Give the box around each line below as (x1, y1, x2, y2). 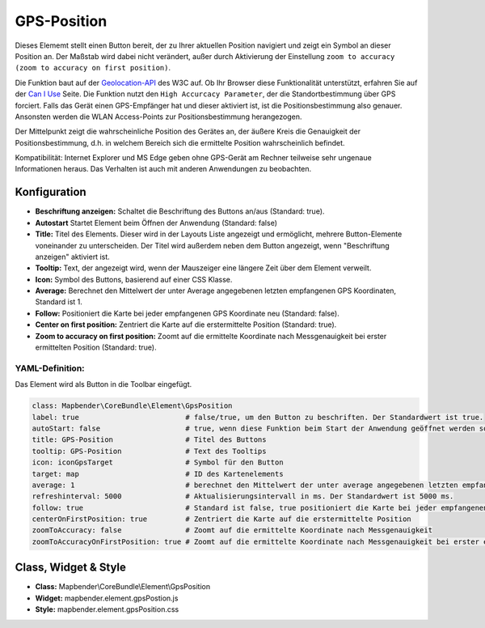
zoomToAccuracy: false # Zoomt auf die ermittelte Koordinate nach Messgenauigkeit (32, 526, 432, 535)
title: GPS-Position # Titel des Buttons (32, 435, 267, 444)
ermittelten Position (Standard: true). (35, 342, 157, 352)
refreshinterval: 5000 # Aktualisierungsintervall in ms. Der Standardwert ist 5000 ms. (32, 492, 454, 501)
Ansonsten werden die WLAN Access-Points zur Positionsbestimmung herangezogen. (15, 112, 302, 121)
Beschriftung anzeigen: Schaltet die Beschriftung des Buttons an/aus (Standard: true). (35, 206, 325, 216)
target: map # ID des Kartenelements (32, 469, 284, 478)
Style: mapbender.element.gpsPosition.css (35, 605, 179, 614)
